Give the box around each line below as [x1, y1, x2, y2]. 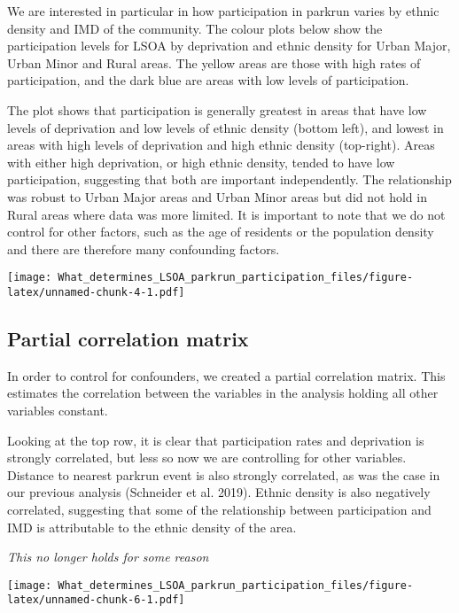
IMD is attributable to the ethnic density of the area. [7, 517, 297, 536]
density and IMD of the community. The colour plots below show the [7, 19, 383, 37]
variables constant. [7, 401, 108, 420]
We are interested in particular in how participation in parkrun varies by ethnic [7, 2, 440, 19]
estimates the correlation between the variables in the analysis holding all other [7, 384, 439, 402]
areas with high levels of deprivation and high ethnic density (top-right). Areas [7, 136, 435, 154]
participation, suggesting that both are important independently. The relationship [7, 170, 452, 189]
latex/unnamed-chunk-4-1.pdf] [7, 285, 185, 299]
